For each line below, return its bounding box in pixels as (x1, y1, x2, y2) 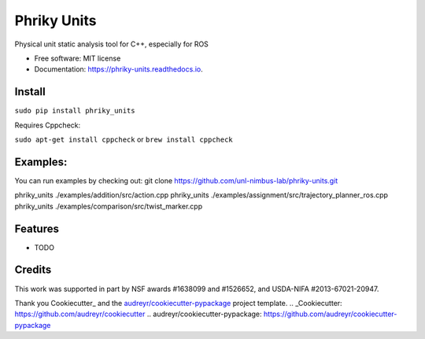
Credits (14, 263, 52, 277)
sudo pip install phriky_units (14, 106, 135, 116)
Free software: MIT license (34, 53, 121, 63)
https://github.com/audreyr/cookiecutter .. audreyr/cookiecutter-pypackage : (14, 309, 263, 319)
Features (14, 222, 59, 235)
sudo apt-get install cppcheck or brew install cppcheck (14, 134, 234, 145)
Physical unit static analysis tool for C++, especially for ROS (14, 39, 209, 49)
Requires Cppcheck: (14, 120, 81, 130)
